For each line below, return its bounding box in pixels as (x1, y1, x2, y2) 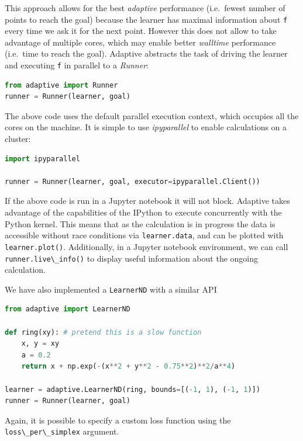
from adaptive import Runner (5, 81, 118, 89)
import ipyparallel (5, 154, 80, 163)
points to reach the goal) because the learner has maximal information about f (5, 13, 288, 25)
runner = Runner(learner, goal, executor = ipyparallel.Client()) (5, 177, 260, 186)
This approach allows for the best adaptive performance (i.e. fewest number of (5, 2, 285, 13)
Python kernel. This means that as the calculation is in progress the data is (5, 217, 276, 230)
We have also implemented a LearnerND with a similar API (5, 283, 217, 295)
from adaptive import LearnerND (5, 305, 130, 314)
